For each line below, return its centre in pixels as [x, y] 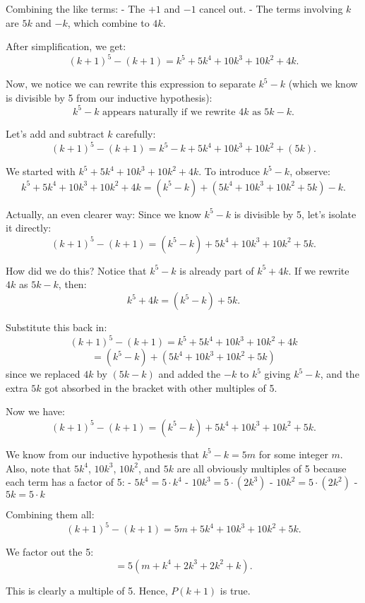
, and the [340, 374]
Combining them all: [50, 514]
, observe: [310, 171]
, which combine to [108, 22]
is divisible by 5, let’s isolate [295, 214]
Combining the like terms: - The [76, 8]
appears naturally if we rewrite [169, 112]
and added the [190, 374]
